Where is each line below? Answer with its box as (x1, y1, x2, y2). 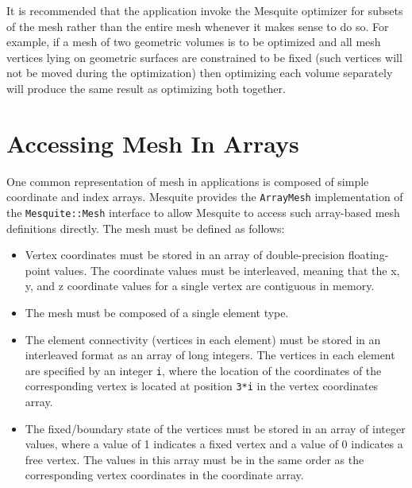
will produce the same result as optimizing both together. (6, 79, 286, 96)
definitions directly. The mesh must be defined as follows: (6, 219, 285, 236)
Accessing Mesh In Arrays (6, 126, 299, 159)
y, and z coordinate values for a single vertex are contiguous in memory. (25, 277, 375, 294)
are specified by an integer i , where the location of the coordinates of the (25, 362, 382, 378)
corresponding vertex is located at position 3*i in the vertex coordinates (25, 378, 379, 394)
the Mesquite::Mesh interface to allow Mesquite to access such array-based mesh (6, 203, 400, 220)
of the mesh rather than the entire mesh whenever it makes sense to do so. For (6, 17, 389, 34)
